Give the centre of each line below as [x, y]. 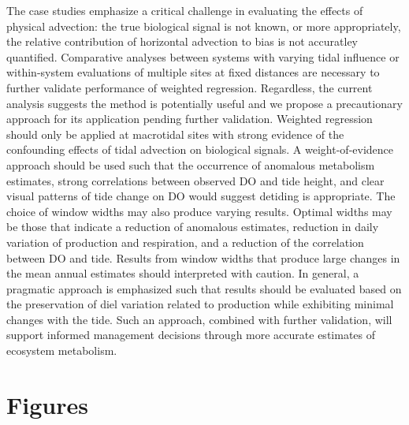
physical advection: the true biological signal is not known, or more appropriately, [204, 26]
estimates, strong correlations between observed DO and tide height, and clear [195, 180]
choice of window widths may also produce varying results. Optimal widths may [199, 211]
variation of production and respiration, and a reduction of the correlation [185, 242]
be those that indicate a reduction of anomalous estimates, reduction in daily [193, 227]
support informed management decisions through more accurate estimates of [191, 335]
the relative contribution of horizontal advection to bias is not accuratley [182, 41]
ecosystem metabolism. [62, 350]
